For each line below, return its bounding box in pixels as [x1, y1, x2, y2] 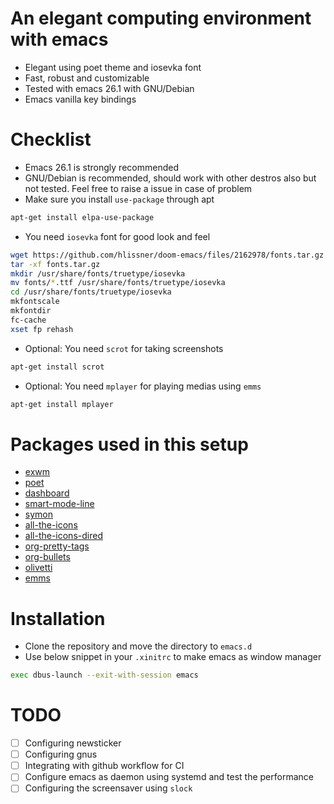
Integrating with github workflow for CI [24, 760, 185, 772]
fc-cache [10, 315, 47, 325]
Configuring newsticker [24, 737, 122, 749]
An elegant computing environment [10, 7, 312, 30]
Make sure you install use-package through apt [24, 193, 215, 205]
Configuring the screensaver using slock [24, 782, 193, 794]
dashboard [24, 487, 70, 499]
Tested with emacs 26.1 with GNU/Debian [24, 82, 195, 94]
